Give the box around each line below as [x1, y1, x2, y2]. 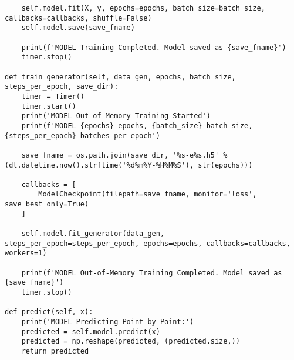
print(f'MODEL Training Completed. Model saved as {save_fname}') [21, 43, 286, 52]
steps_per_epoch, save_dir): [5, 82, 119, 91]
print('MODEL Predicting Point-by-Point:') [21, 318, 194, 326]
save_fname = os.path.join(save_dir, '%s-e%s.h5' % [21, 151, 228, 159]
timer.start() [21, 102, 76, 111]
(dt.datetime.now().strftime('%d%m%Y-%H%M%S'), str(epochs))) [5, 161, 253, 169]
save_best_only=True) [5, 200, 89, 209]
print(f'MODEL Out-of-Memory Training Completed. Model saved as [21, 268, 282, 277]
